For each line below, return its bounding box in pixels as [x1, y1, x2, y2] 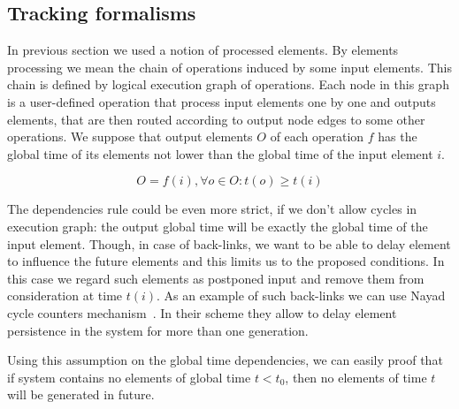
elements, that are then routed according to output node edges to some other [7, 110, 425, 128]
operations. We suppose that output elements [7, 127, 253, 146]
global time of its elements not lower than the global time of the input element [7, 144, 433, 163]
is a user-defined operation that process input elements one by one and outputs [7, 92, 436, 110]
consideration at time [7, 286, 123, 305]
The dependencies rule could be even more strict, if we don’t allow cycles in [7, 200, 417, 218]
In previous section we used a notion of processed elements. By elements [7, 41, 399, 59]
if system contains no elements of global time [7, 367, 251, 386]
